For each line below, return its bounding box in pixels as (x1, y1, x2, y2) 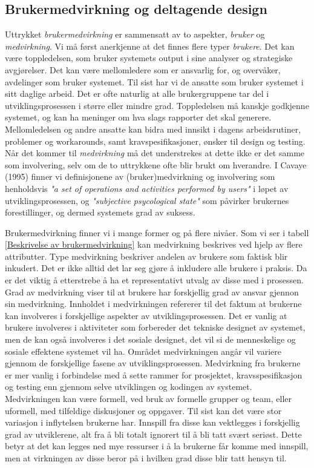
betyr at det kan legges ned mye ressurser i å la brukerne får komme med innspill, (5, 440, 309, 452)
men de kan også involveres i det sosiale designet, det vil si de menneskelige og (5, 333, 296, 346)
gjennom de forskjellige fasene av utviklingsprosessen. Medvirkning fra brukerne (5, 357, 301, 369)
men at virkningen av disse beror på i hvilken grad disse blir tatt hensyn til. (5, 451, 287, 464)
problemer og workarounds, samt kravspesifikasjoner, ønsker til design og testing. (5, 134, 306, 147)
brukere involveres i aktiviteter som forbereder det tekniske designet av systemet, (5, 321, 306, 334)
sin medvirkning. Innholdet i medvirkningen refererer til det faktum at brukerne (5, 297, 302, 310)
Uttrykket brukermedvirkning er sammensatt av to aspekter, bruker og (5, 28, 265, 41)
